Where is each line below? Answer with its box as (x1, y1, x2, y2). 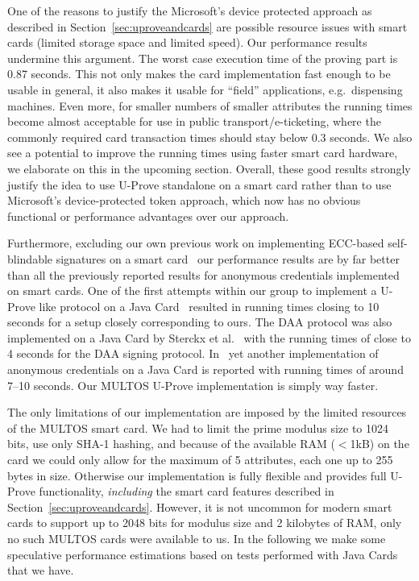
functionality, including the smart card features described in (39, 483, 334, 500)
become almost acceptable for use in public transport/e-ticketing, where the (7, 113, 381, 130)
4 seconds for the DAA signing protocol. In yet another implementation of (7, 345, 379, 362)
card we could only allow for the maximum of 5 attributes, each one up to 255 (7, 451, 393, 468)
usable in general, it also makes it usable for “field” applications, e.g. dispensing (7, 81, 403, 98)
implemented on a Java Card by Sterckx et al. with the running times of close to (7, 329, 411, 346)
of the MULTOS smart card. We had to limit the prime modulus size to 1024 (7, 419, 389, 436)
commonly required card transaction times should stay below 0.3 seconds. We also (7, 128, 413, 145)
